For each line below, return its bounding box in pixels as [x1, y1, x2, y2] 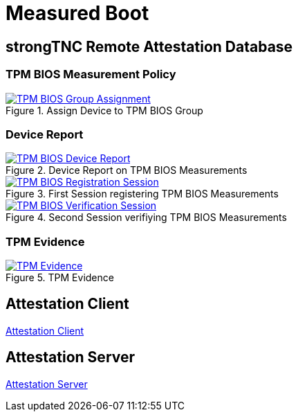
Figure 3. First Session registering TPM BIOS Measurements [6, 188, 279, 200]
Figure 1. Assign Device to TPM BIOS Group [6, 104, 203, 116]
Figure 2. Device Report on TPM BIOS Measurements [6, 164, 248, 177]
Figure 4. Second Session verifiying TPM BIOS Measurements [6, 211, 287, 224]
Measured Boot [6, 1, 149, 25]
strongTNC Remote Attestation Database [6, 37, 293, 55]
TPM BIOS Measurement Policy [6, 67, 176, 82]
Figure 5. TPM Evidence [6, 272, 114, 284]
